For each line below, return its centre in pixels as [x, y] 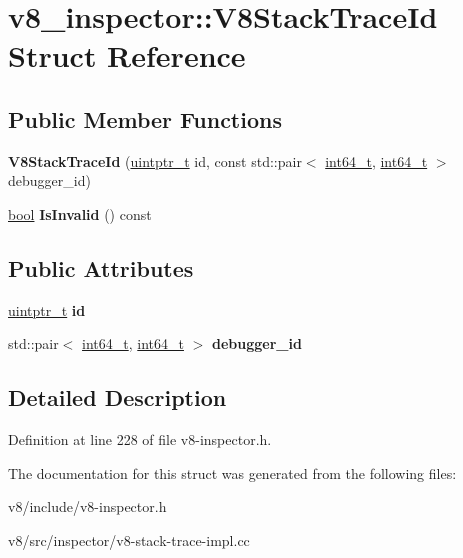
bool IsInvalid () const [80, 213]
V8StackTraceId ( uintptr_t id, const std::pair [155, 160]
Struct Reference [127, 55]
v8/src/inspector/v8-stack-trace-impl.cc [129, 539]
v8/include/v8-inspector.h [87, 506]
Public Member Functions [145, 118]
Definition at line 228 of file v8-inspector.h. [140, 439]
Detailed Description [117, 397]
